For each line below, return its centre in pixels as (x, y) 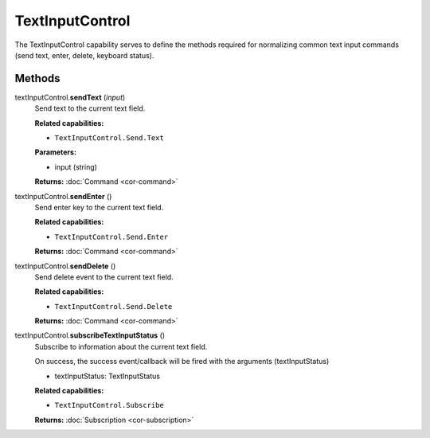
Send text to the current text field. (90, 108)
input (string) (76, 166)
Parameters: (56, 152)
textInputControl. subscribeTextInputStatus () (90, 335)
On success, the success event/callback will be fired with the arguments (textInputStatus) (182, 362)
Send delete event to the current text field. (104, 277)
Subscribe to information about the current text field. (121, 346)
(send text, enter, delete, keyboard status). (84, 55)
